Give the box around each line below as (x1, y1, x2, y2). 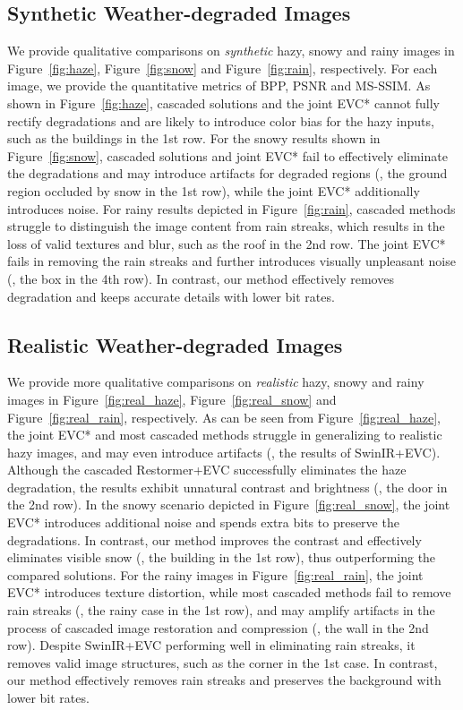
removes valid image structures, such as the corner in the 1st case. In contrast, (7, 653, 438, 672)
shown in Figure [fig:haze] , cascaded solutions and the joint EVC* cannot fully (7, 93, 441, 112)
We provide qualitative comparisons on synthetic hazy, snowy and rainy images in (7, 41, 455, 60)
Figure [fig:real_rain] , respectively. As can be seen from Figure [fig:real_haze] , (7, 407, 441, 426)
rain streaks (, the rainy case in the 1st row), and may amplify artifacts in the (7, 601, 435, 620)
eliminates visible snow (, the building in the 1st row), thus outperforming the (7, 548, 436, 567)
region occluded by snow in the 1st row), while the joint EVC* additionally (7, 181, 420, 200)
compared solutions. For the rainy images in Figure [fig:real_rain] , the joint (7, 565, 424, 584)
